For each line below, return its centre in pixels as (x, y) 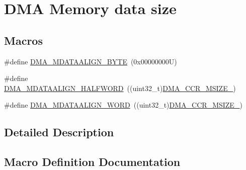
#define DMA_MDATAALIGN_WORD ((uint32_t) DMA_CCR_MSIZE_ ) (123, 105)
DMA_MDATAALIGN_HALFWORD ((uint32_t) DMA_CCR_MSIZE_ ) (120, 88)
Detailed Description (59, 132)
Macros (23, 40)
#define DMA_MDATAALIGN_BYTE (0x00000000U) (91, 61)
